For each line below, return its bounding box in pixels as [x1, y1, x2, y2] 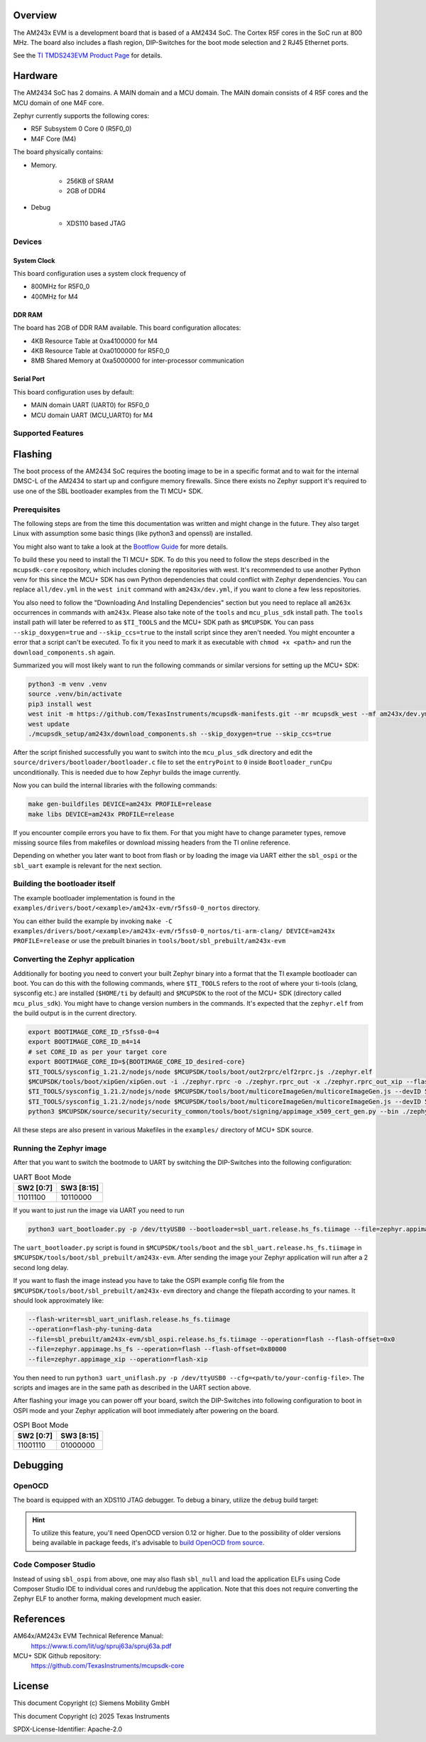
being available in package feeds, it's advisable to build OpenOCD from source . [32, 1539, 265, 1547]
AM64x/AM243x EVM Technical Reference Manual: [13, 1632, 164, 1640]
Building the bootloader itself [13, 878, 116, 888]
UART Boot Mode [13, 1172, 72, 1182]
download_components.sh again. [13, 647, 116, 657]
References [13, 1613, 65, 1625]
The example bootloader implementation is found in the [13, 893, 175, 902]
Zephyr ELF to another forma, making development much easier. [13, 1594, 202, 1603]
